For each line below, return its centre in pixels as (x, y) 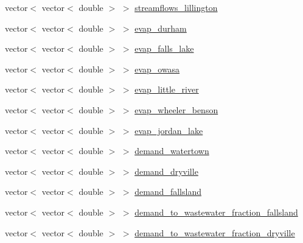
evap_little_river (167, 89)
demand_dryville (166, 171)
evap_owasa (157, 69)
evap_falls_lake (164, 48)
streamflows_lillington (176, 7)
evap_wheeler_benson (176, 109)
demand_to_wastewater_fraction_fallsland (216, 212)
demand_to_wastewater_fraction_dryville (215, 232)
